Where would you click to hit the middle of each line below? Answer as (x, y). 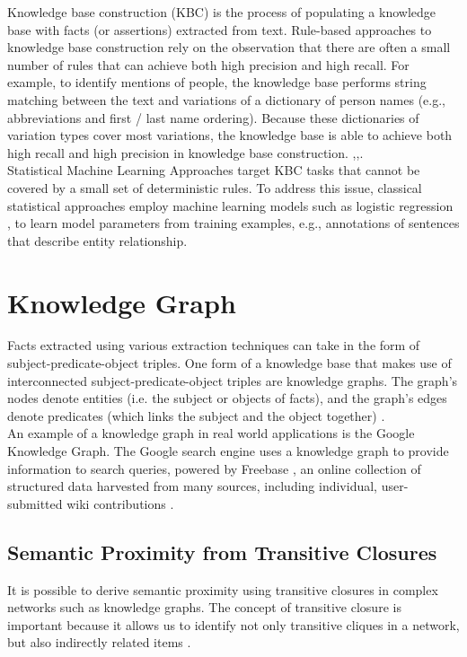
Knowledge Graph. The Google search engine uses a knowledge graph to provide (228, 451)
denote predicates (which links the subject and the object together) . (196, 415)
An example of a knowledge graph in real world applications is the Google (211, 433)
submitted (35, 503)
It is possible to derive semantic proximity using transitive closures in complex (223, 589)
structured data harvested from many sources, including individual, (193, 486)
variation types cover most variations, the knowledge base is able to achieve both (230, 135)
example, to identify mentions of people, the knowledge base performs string (217, 82)
